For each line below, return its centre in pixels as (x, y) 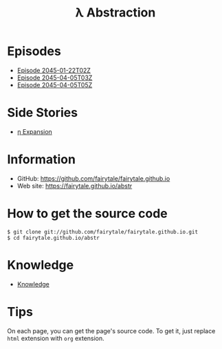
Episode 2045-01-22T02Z (54, 70)
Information (41, 160)
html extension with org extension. (56, 338)
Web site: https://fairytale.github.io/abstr (75, 185)
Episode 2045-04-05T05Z (55, 85)
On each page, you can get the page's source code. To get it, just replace (111, 330)
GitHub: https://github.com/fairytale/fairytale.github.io (93, 178)
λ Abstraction (115, 13)
